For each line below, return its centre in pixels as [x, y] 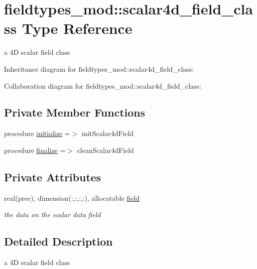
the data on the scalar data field [53, 214]
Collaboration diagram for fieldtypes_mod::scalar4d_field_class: [103, 85]
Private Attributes [53, 177]
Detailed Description [59, 241]
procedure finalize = [35, 150]
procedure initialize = [37, 133]
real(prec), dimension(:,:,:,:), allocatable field [72, 198]
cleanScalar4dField [105, 150]
